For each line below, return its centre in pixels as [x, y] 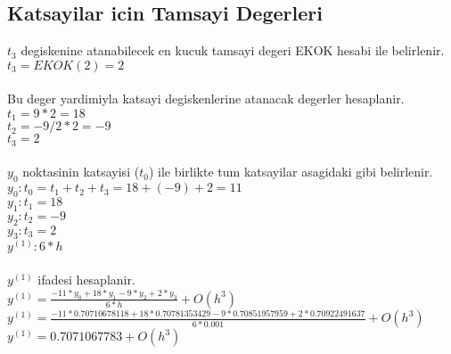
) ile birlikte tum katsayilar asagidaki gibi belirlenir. [291, 172]
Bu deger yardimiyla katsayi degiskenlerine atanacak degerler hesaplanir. [206, 99]
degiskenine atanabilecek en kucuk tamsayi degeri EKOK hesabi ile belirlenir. [233, 50]
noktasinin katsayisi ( [81, 172]
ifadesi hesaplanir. [86, 280]
